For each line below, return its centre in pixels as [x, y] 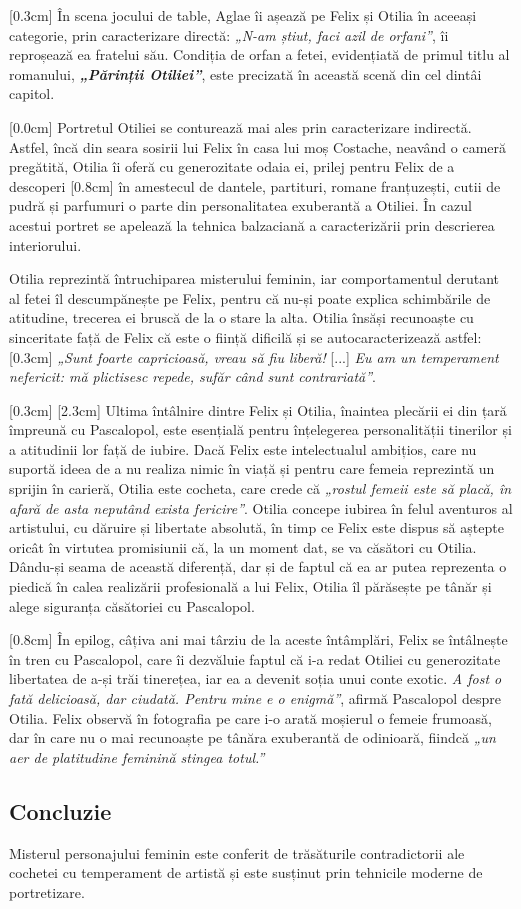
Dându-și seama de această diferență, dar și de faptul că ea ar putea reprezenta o [258, 566]
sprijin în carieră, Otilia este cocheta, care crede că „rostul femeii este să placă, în [260, 488]
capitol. [32, 93]
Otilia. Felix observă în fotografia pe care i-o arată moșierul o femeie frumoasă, [250, 717]
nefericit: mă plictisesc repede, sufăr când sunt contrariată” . [193, 376]
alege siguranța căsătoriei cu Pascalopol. [132, 605]
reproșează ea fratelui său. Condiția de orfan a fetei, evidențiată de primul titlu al [259, 54]
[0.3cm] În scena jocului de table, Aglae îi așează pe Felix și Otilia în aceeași [243, 15]
